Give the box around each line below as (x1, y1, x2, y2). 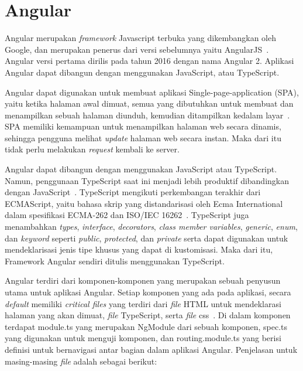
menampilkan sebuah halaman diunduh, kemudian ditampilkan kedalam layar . (5, 108, 290, 121)
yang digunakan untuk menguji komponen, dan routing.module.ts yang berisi (5, 332, 281, 344)
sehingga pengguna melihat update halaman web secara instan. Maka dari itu (5, 131, 281, 144)
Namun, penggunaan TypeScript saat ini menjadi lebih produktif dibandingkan (5, 174, 290, 186)
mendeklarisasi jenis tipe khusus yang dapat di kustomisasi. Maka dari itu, (5, 243, 273, 256)
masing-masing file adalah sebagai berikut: (5, 355, 157, 367)
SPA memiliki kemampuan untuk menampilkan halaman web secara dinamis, (5, 120, 281, 132)
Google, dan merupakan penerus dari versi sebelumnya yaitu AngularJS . (5, 43, 269, 55)
